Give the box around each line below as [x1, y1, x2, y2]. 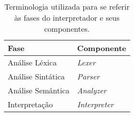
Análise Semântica [8, 85, 70, 96]
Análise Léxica [8, 57, 57, 68]
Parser [77, 71, 100, 82]
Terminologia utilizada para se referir [4, 1, 130, 12]
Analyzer [77, 85, 107, 96]
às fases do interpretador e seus [14, 12, 120, 23]
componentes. [44, 23, 90, 34]
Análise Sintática [8, 71, 65, 82]
